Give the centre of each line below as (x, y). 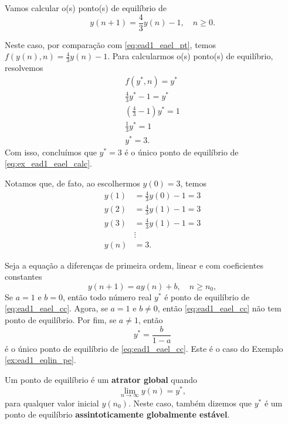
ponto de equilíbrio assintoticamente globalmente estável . (117, 414)
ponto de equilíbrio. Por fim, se (61, 320)
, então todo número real (107, 296)
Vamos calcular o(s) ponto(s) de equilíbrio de (86, 8)
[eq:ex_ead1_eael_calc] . (48, 163)
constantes (23, 277)
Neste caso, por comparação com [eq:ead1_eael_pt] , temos (110, 44)
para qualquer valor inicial (52, 403)
